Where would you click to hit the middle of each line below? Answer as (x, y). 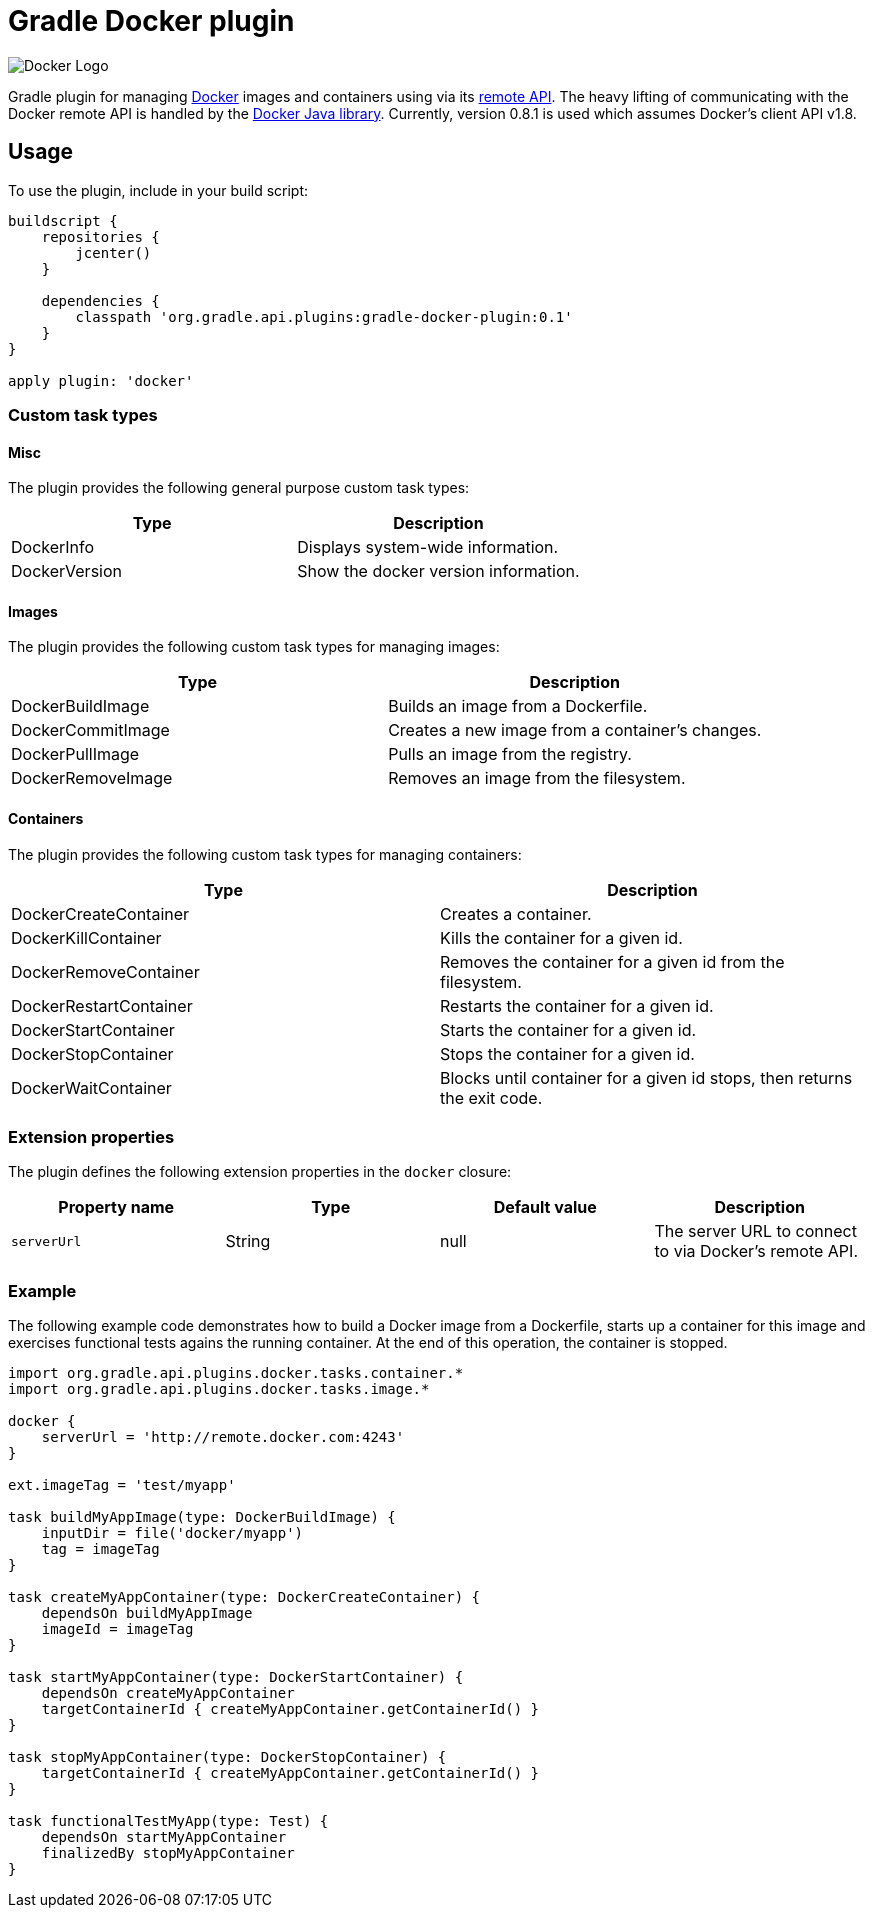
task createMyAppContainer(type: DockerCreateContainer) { (244, 1597)
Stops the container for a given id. (567, 1053)
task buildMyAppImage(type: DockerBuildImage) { (202, 1517)
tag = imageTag (100, 1549)
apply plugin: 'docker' (101, 380)
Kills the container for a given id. (561, 937)
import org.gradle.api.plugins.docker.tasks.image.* (219, 1389)
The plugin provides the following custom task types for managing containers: (265, 854)
